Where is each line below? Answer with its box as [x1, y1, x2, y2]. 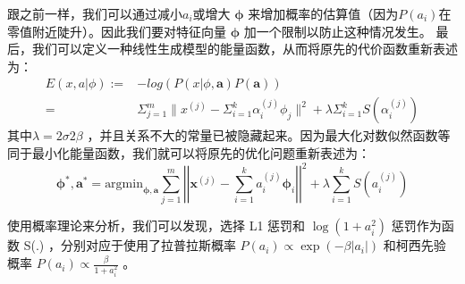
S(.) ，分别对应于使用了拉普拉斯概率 [23, 236, 236, 255]
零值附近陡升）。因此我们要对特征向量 [7, 21, 226, 40]
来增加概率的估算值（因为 [248, 4, 399, 22]
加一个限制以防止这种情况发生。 [243, 21, 432, 40]
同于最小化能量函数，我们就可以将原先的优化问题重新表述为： [7, 144, 370, 163]
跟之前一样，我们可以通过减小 [7, 4, 182, 22]
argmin [105, 178, 143, 191]
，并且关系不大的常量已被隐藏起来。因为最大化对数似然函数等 [87, 126, 451, 145]
